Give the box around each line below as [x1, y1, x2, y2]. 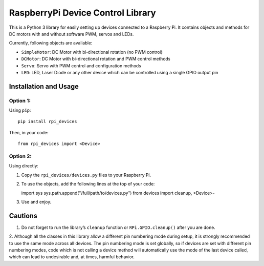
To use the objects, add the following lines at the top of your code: [21, 181, 155, 187]
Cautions [9, 211, 38, 220]
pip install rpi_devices [18, 119, 77, 124]
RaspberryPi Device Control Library [9, 7, 156, 18]
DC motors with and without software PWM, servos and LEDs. [9, 31, 134, 37]
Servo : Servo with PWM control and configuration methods [21, 62, 141, 68]
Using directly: [9, 163, 39, 169]
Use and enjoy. [21, 199, 51, 205]
